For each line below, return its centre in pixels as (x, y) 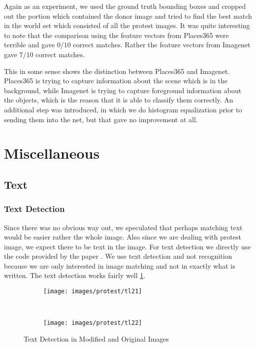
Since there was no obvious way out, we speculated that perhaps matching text (123, 227)
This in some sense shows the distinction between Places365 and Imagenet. (117, 71)
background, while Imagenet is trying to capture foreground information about (123, 90)
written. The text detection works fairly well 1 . (75, 275)
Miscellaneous (52, 153)
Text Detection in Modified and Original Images (96, 338)
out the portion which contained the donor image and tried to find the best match (128, 16)
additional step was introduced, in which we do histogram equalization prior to (123, 109)
